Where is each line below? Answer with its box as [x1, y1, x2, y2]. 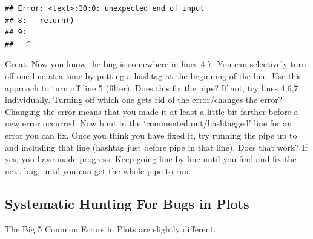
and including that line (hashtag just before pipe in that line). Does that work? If [5, 140, 308, 153]
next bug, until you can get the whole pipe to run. [5, 164, 191, 177]
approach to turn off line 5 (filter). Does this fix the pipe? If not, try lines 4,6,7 [5, 81, 298, 94]
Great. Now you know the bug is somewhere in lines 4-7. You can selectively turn [5, 57, 306, 70]
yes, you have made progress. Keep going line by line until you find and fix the [5, 152, 297, 165]
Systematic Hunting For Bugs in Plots [5, 194, 249, 212]
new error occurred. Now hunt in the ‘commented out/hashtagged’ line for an [5, 117, 292, 129]
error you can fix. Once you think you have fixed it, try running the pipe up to [5, 128, 297, 141]
